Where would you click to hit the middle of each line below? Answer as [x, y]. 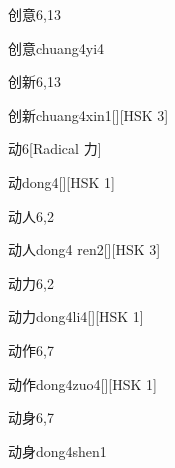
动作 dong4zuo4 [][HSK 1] [82, 383]
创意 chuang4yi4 [56, 47]
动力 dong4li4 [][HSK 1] [76, 316]
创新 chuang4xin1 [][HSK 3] [88, 114]
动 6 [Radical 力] [55, 148]
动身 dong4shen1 [57, 450]
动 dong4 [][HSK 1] [61, 181]
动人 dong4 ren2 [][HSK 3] [84, 249]
